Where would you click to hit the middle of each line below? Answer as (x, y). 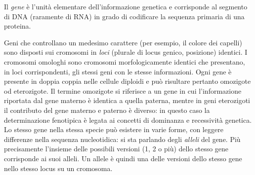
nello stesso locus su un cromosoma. (58, 168)
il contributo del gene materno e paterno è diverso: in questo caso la (107, 110)
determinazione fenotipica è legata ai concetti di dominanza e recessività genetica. (128, 120)
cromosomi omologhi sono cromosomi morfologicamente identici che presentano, (125, 61)
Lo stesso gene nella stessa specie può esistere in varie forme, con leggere (114, 129)
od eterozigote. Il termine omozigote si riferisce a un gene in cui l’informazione (123, 90)
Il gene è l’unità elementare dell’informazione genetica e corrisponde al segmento (126, 6)
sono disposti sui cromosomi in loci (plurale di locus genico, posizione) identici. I (126, 52)
